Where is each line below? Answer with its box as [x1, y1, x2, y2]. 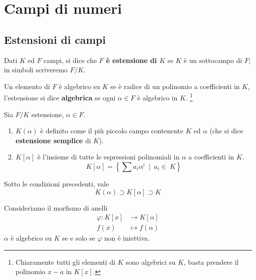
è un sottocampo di [184, 55, 242, 65]
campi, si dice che [43, 55, 97, 65]
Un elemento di [4, 81, 50, 91]
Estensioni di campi [4, 31, 106, 47]
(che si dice [209, 125, 243, 136]
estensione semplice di [15, 135, 91, 145]
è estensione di [106, 55, 157, 65]
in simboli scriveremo [4, 64, 68, 75]
